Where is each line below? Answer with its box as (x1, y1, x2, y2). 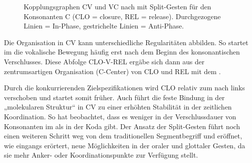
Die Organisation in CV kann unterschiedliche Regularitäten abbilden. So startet (4, 37, 249, 47)
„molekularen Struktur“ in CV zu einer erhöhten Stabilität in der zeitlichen (4, 102, 232, 112)
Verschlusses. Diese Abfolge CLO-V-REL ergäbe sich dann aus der (4, 56, 205, 66)
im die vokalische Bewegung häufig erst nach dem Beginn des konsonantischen (4, 47, 240, 57)
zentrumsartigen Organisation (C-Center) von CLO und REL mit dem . (4, 66, 221, 76)
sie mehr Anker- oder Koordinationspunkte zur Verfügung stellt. (4, 150, 198, 160)
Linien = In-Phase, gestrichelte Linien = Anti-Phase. (24, 21, 184, 31)
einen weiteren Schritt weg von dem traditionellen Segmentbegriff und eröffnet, (4, 131, 242, 141)
